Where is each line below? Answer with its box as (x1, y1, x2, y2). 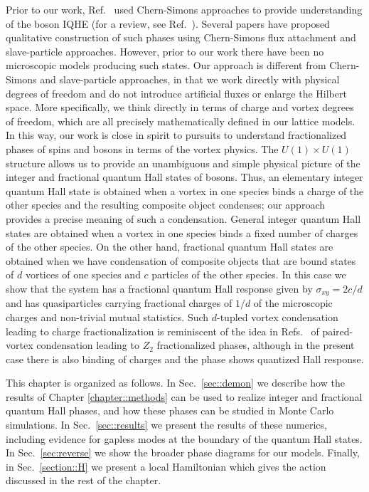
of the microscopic (253, 295, 333, 310)
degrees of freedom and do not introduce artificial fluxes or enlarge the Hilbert (6, 85, 347, 100)
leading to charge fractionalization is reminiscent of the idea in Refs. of (6, 323, 319, 338)
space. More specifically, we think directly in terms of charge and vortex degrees (6, 100, 354, 115)
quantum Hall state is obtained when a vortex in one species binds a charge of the (6, 183, 364, 198)
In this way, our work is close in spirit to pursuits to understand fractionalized (6, 127, 347, 142)
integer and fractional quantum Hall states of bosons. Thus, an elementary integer (6, 169, 363, 184)
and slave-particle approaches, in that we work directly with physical (40, 71, 340, 86)
